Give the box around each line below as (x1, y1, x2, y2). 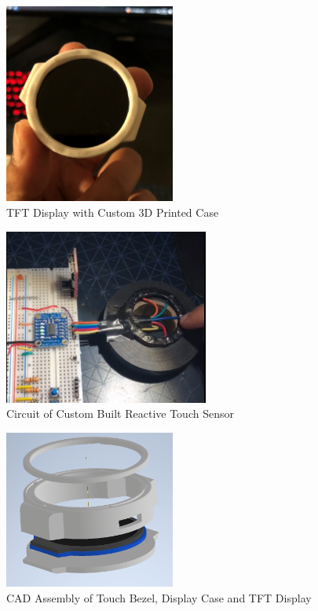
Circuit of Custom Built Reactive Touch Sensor (6, 405, 234, 422)
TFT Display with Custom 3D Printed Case (6, 203, 219, 220)
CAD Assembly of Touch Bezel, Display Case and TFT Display (6, 589, 312, 606)
